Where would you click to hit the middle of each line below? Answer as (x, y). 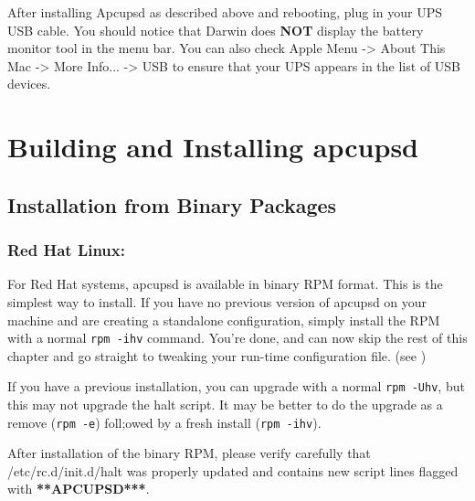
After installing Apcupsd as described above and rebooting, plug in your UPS (225, 12)
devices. (29, 84)
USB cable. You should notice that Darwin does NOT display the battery (216, 30)
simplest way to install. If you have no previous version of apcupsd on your (217, 301)
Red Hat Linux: (66, 250)
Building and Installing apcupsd (213, 147)
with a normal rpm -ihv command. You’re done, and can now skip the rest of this (237, 338)
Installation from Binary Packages (172, 204)
